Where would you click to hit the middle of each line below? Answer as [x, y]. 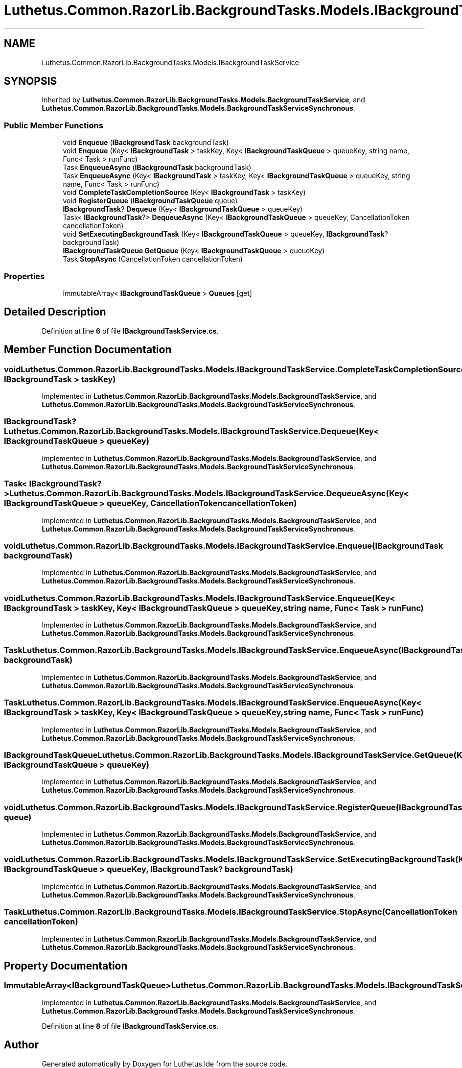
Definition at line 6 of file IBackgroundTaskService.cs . [130, 331]
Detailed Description [55, 312]
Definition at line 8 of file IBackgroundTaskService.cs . [130, 1026]
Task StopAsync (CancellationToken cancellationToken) [153, 259]
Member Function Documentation [88, 350]
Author [21, 1045]
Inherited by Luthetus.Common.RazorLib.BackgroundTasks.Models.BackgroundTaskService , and [203, 100]
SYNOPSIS [31, 81]
